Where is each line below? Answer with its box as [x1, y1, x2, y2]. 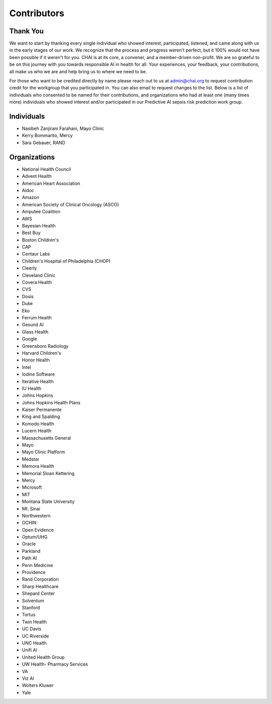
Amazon [22, 195, 39, 201]
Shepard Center [22, 590, 55, 596]
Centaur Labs [22, 251, 50, 257]
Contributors [9, 8, 65, 19]
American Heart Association [22, 180, 81, 186]
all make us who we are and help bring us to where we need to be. [9, 68, 147, 74]
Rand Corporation [22, 576, 59, 582]
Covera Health [22, 279, 52, 286]
